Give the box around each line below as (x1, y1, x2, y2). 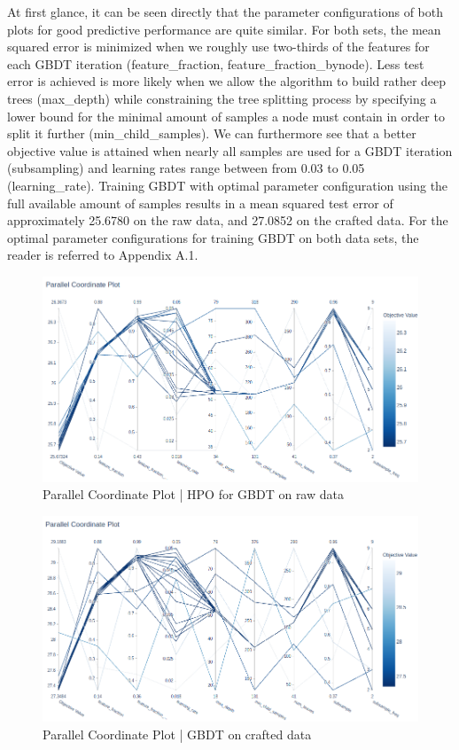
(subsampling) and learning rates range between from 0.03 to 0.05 (7, 159, 365, 177)
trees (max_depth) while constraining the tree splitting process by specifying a (7, 89, 437, 107)
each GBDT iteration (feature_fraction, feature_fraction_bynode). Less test (7, 54, 424, 73)
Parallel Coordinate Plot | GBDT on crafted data (43, 724, 312, 743)
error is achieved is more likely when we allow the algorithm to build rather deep (7, 72, 447, 90)
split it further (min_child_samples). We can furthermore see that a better (7, 124, 416, 143)
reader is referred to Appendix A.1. (7, 246, 198, 264)
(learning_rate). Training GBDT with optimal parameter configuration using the (7, 176, 448, 194)
